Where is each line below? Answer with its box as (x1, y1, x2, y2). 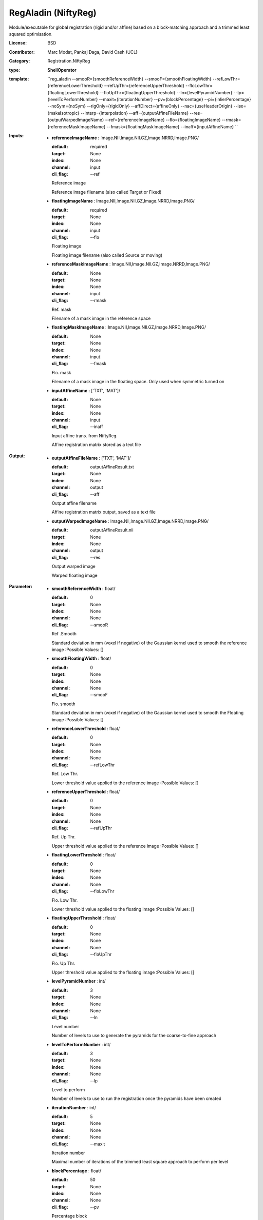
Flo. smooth (52, 701, 75, 707)
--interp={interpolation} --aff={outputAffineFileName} (80, 110, 189, 116)
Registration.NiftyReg (47, 58, 90, 64)
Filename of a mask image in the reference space (52, 315, 151, 321)
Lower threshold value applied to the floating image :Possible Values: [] (52, 906, 194, 912)
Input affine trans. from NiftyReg (52, 432, 116, 439)
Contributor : (9, 49, 35, 55)
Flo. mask (52, 369, 72, 375)
